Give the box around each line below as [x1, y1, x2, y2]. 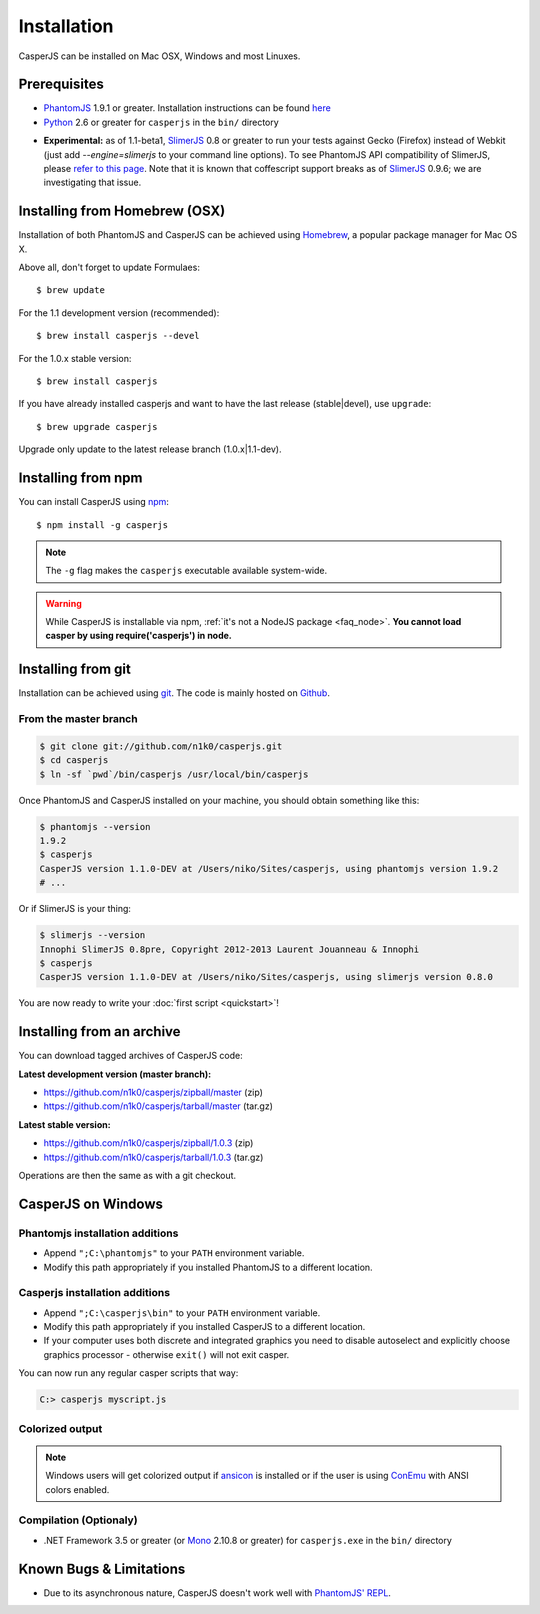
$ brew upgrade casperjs [36, 421, 158, 432]
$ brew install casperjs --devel [36, 330, 200, 342]
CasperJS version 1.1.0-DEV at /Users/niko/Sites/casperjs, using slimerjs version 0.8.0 [39, 971, 494, 983]
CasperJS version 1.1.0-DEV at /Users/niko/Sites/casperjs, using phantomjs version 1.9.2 [39, 863, 499, 874]
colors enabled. [45, 1483, 110, 1495]
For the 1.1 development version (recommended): [18, 306, 220, 319]
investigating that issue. [43, 176, 142, 189]
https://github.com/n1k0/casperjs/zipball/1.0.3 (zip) [43, 1137, 254, 1149]
